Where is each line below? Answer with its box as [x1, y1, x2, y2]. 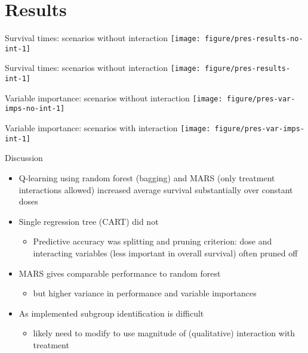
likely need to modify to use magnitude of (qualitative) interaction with [33, 327, 295, 339]
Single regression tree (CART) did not [19, 215, 159, 227]
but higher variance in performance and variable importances [33, 287, 257, 299]
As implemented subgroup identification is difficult [19, 306, 204, 319]
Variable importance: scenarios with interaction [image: [5, 122, 211, 134]
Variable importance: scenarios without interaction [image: [5, 91, 223, 104]
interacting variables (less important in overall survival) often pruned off [33, 246, 298, 259]
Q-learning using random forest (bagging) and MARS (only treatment [19, 171, 275, 184]
